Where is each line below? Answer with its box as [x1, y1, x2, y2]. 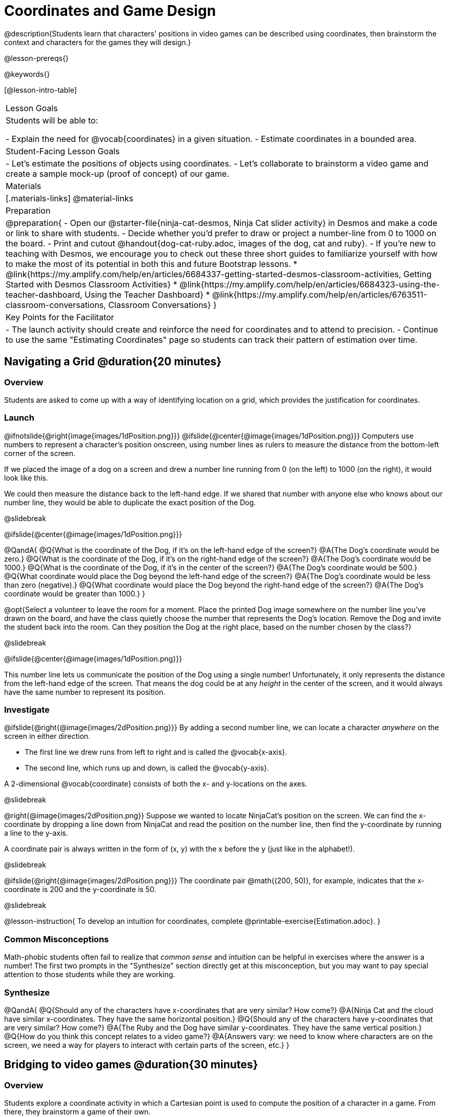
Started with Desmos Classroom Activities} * [6, 279, 177, 289]
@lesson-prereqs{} [4, 53, 69, 63]
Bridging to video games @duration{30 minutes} [4, 1058, 258, 1071]
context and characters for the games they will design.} [4, 37, 191, 47]
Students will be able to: [6, 115, 98, 126]
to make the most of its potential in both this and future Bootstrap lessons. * [6, 258, 298, 269]
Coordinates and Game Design [4, 2, 216, 19]
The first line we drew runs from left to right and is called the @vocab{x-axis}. [25, 748, 288, 757]
